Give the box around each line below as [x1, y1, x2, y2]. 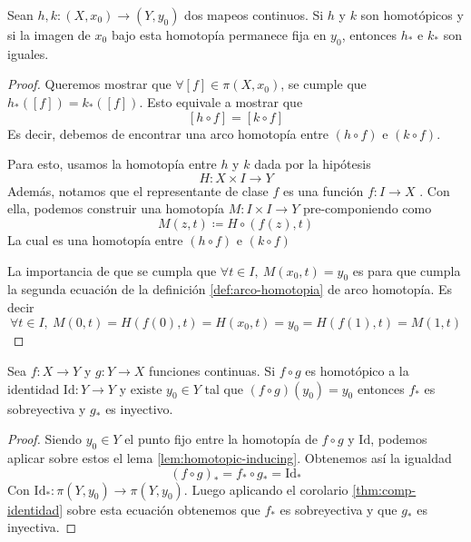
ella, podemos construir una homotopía [7, 199, 225, 218]
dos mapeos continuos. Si [184, 5, 324, 24]
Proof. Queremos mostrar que [7, 74, 172, 94]
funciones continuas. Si [149, 360, 276, 379]
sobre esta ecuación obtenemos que [66, 499, 260, 518]
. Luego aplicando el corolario [183, 479, 348, 498]
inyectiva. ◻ [7, 517, 77, 537]
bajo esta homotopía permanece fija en [111, 25, 327, 44]
